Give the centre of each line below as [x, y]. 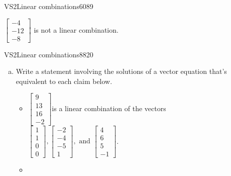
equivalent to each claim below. [64, 81]
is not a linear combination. [76, 29]
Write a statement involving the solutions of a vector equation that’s [121, 71]
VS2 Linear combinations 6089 [49, 6]
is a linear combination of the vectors [109, 108]
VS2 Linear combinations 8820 [49, 54]
